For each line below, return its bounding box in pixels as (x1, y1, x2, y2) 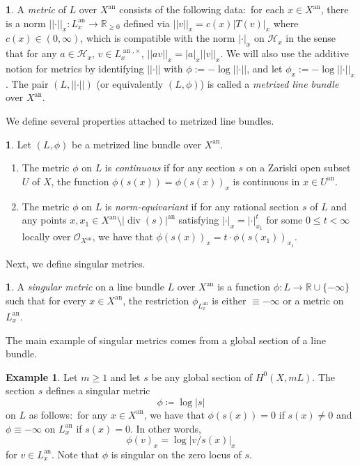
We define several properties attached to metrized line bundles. (6, 113, 274, 127)
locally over (22, 229, 71, 244)
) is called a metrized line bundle (200, 76, 339, 91)
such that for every (6, 293, 86, 307)
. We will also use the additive (220, 46, 349, 61)
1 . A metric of (6, 2, 66, 16)
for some (266, 212, 303, 227)
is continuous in (233, 173, 300, 188)
